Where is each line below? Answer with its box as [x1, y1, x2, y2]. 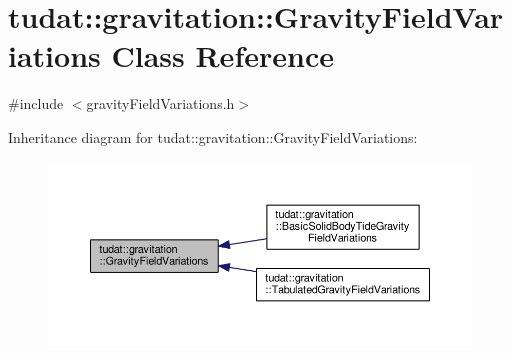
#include [8, 93, 64, 114]
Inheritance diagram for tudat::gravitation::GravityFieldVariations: [8, 126, 418, 147]
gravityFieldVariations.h [86, 93, 235, 114]
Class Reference [111, 35, 334, 76]
